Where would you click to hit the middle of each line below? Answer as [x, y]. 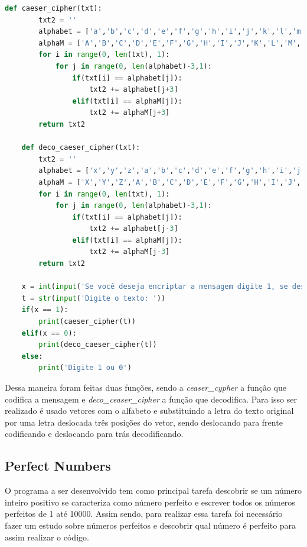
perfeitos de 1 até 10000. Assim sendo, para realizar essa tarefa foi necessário [144, 514]
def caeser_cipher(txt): [53, 8]
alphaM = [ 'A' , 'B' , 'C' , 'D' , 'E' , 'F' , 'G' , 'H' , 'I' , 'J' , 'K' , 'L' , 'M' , [170, 43]
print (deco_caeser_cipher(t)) [98, 345]
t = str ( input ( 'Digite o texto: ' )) [94, 298]
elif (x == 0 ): [49, 333]
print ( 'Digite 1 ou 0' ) [85, 368]
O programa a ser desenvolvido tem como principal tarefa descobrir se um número [153, 490]
